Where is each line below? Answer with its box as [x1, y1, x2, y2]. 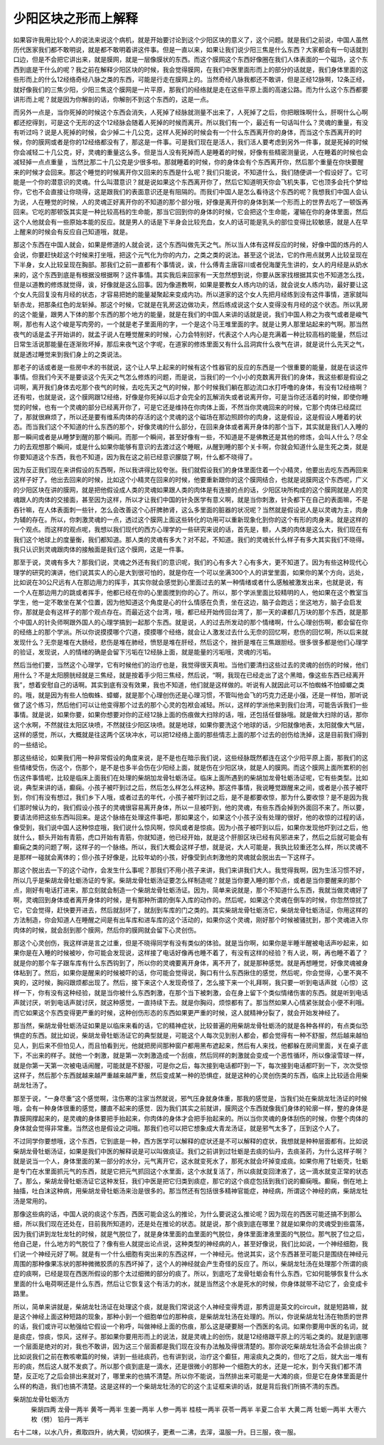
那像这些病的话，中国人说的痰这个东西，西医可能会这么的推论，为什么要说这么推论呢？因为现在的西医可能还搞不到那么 [13, 1210, 362, 1218]
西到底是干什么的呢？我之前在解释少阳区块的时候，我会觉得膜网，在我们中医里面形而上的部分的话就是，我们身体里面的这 [13, 65, 368, 74]
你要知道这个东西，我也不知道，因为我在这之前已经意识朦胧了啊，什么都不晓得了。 [13, 452, 256, 461]
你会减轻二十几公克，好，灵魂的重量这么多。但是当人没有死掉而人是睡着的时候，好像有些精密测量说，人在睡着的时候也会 [13, 148, 368, 156]
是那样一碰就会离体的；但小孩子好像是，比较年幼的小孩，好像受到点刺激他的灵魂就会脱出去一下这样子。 [13, 853, 319, 861]
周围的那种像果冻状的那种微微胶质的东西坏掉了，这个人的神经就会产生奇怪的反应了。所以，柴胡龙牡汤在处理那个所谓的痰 [13, 1259, 368, 1268]
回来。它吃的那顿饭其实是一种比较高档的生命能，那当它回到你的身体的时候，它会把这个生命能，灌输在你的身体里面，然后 [13, 208, 368, 216]
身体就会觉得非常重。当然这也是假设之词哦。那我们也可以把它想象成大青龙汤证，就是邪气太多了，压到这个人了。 [13, 1124, 343, 1132]
